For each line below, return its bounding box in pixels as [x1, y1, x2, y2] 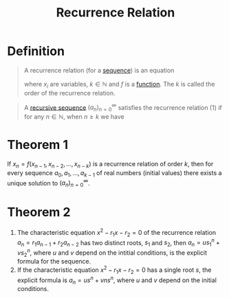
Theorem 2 [7, 205, 71, 220]
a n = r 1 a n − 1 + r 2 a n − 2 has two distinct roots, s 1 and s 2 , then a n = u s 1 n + [17, 237, 220, 249]
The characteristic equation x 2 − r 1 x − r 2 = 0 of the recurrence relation [17, 227, 217, 238]
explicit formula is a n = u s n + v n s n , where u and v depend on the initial [17, 275, 217, 286]
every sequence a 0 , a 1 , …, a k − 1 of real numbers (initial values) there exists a [7, 168, 222, 179]
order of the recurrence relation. [23, 89, 116, 97]
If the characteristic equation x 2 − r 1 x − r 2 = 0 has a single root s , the [17, 264, 212, 275]
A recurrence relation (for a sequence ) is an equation [23, 66, 175, 74]
